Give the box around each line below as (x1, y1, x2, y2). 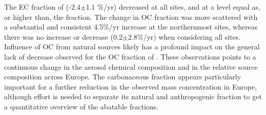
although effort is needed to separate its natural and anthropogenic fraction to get (4, 91, 262, 102)
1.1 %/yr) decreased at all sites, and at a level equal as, (86, 2, 260, 12)
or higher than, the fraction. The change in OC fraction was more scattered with (4, 11, 258, 22)
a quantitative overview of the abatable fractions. (4, 101, 159, 111)
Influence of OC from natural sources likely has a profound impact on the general (4, 41, 260, 52)
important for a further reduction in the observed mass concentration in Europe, (4, 81, 257, 92)
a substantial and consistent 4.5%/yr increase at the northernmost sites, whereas (4, 21, 258, 32)
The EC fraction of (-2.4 (4, 2, 80, 12)
